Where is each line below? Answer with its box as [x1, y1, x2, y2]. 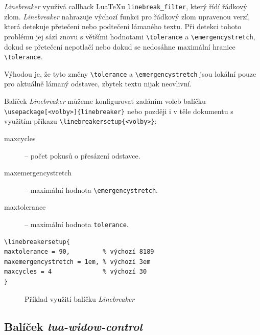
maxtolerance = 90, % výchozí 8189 [4, 248, 154, 256]
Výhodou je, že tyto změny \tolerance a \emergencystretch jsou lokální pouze [4, 68, 256, 79]
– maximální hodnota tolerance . [25, 218, 129, 229]
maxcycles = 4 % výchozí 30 [4, 268, 147, 276]
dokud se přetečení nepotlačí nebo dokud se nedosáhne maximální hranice [4, 41, 235, 52]
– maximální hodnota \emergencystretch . [25, 184, 158, 195]
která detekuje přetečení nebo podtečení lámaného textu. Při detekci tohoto [4, 21, 242, 32]
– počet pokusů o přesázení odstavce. [25, 150, 140, 161]
